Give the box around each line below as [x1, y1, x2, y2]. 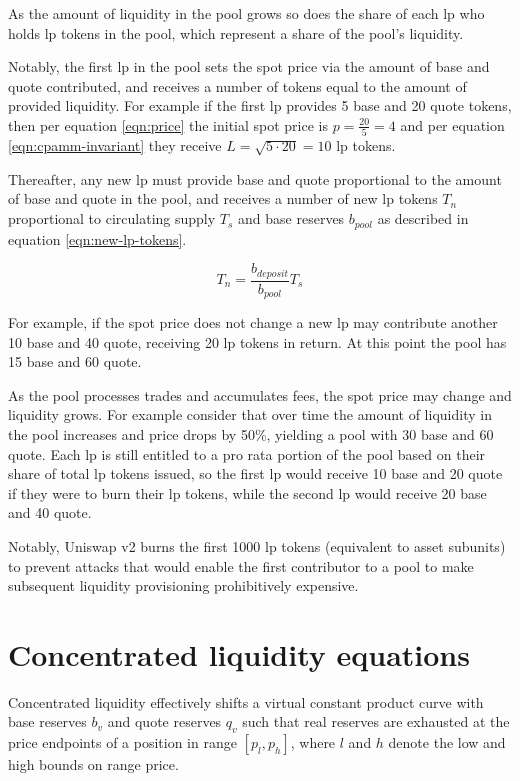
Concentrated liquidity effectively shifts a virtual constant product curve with [8, 691, 484, 712]
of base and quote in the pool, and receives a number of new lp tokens [8, 188, 438, 209]
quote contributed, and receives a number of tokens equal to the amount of [8, 75, 467, 96]
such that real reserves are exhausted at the [242, 711, 510, 732]
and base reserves [238, 208, 345, 229]
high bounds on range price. [8, 754, 179, 775]
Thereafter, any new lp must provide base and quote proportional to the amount [8, 168, 502, 189]
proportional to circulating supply [8, 208, 216, 229]
